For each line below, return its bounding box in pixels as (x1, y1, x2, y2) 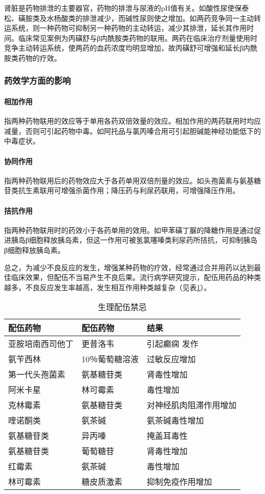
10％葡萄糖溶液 (82, 353, 139, 365)
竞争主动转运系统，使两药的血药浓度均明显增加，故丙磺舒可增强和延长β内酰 (4, 42, 258, 53)
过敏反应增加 (147, 353, 196, 365)
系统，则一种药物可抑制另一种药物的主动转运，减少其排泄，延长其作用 (11, 22, 247, 33)
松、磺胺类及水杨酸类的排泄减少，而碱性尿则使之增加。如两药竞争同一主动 (4, 12, 254, 23)
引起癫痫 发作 (147, 338, 199, 350)
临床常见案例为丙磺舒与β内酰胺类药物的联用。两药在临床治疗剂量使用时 (18, 32, 258, 43)
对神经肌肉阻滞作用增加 (147, 399, 237, 411)
